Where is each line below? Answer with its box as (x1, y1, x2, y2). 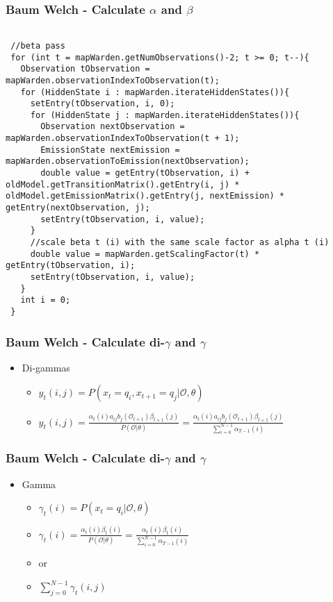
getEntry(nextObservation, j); (6, 203, 150, 213)
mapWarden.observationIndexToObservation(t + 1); (6, 133, 240, 144)
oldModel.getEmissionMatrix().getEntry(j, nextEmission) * (6, 191, 284, 201)
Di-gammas (22, 360, 70, 374)
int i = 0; (20, 295, 71, 306)
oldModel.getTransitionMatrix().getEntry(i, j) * (6, 179, 240, 190)
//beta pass (10, 40, 65, 51)
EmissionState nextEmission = (40, 144, 180, 155)
